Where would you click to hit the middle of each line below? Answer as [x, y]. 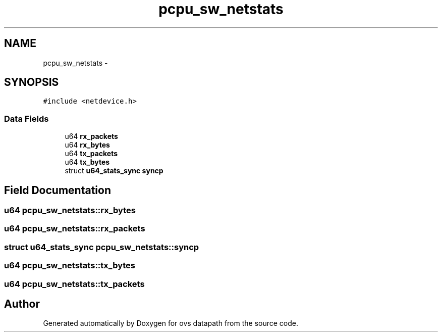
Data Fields [26, 118]
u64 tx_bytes [87, 162]
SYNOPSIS [32, 82]
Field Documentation [58, 190]
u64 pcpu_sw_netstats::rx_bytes [70, 210]
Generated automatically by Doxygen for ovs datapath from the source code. [171, 323]
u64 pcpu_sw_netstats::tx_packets [74, 284]
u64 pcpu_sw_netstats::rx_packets [75, 229]
